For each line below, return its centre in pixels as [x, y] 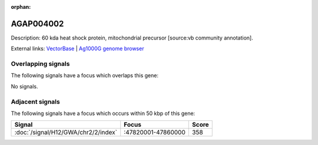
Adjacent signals [35, 101]
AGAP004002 [37, 24]
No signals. [24, 86]
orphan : [21, 7]
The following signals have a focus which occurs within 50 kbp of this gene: [103, 113]
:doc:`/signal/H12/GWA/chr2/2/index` [66, 133]
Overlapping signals [40, 64]
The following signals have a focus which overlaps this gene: [85, 75]
